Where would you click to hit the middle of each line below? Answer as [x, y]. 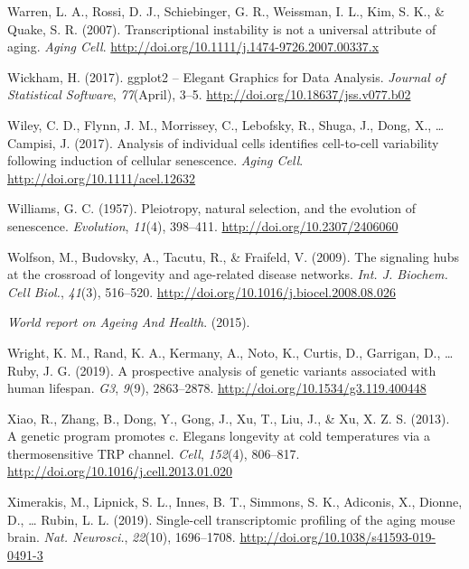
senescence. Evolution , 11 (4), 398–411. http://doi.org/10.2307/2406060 [203, 225]
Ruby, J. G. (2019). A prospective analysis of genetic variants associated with [222, 370]
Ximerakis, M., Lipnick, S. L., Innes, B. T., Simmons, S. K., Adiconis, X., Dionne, [235, 502]
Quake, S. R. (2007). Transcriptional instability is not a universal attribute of [222, 28]
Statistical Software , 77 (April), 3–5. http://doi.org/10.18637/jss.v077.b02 [209, 94]
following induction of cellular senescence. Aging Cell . [155, 160]
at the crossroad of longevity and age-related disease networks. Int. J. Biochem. [228, 274]
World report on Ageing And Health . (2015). [129, 322]
